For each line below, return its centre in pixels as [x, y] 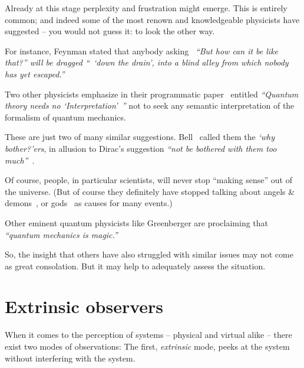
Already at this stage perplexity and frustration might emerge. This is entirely [146, 8]
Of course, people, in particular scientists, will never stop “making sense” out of [148, 180]
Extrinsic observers [84, 306]
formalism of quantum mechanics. [65, 117]
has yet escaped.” [35, 74]
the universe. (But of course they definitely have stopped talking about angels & [150, 191]
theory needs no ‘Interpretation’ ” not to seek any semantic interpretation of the [150, 105]
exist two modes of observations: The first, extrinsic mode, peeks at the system [147, 346]
